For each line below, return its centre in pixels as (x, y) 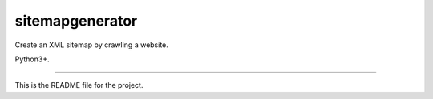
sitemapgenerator (76, 21)
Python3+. (32, 59)
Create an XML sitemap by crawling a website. (91, 45)
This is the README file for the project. (79, 85)
